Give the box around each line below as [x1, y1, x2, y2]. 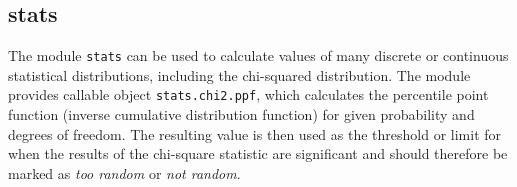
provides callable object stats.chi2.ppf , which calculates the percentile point [8, 84, 489, 105]
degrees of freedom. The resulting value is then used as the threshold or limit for [8, 123, 502, 144]
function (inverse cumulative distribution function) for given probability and [8, 104, 475, 125]
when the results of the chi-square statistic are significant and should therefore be [8, 143, 508, 164]
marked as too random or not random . [8, 162, 241, 183]
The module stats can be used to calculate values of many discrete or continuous [8, 45, 509, 66]
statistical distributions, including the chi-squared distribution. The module [8, 64, 471, 85]
